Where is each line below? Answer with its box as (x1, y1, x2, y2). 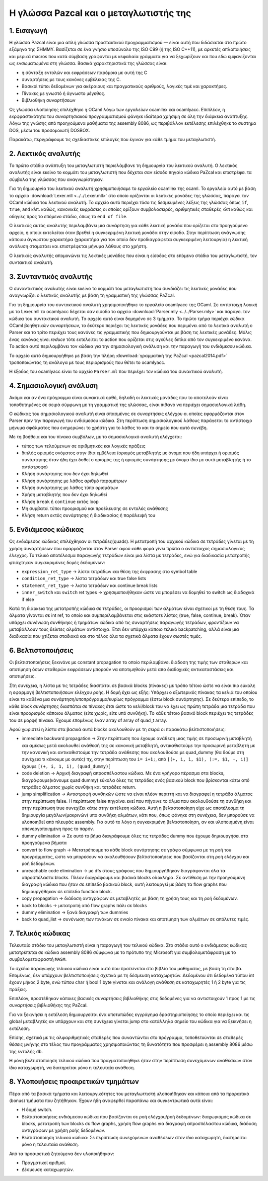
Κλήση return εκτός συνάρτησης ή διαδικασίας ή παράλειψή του (21, 512, 156, 518)
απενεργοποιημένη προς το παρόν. (21, 826, 94, 832)
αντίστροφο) (21, 464, 48, 470)
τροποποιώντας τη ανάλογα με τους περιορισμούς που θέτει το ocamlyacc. (9, 359, 166, 365)
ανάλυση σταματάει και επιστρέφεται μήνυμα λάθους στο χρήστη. (9, 244, 148, 250)
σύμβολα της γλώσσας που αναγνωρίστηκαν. (9, 176, 104, 182)
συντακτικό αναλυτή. (9, 259, 54, 265)
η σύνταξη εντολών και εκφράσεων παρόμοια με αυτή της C (21, 70, 147, 76)
